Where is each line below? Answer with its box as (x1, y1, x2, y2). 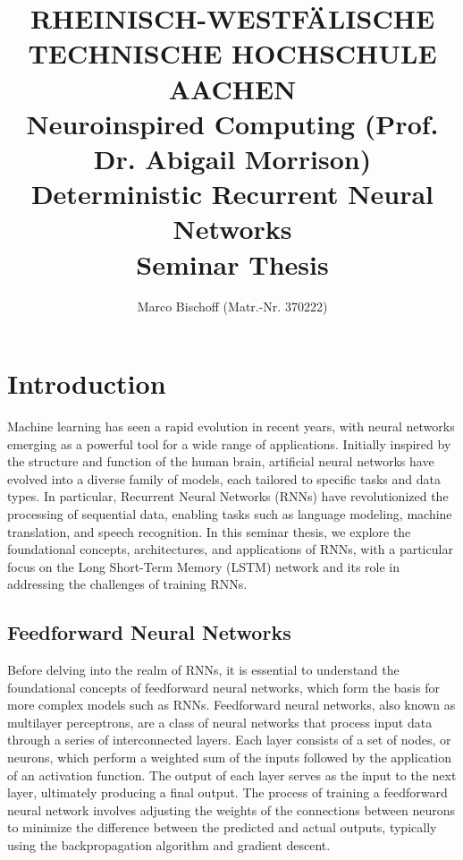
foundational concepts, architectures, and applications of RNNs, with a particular (7, 540, 453, 558)
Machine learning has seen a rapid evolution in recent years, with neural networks (7, 416, 455, 435)
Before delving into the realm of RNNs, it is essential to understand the (7, 660, 400, 679)
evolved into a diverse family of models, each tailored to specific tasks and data (7, 469, 441, 488)
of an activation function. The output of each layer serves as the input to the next (7, 765, 457, 784)
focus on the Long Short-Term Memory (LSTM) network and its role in (7, 557, 400, 575)
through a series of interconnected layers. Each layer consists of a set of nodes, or (7, 730, 451, 749)
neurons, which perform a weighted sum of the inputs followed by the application (7, 748, 451, 767)
